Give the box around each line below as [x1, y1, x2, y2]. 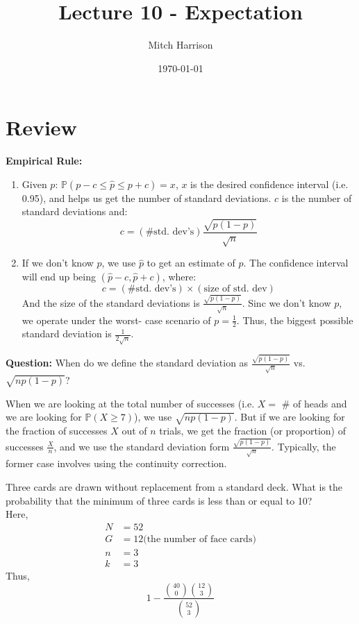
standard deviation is [22, 326, 112, 341]
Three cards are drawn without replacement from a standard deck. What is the [6, 480, 343, 494]
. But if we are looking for [234, 410, 345, 424]
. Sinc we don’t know [242, 295, 331, 310]
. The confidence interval [243, 255, 349, 270]
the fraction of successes [6, 423, 108, 438]
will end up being [22, 269, 96, 283]
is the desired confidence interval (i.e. [190, 176, 349, 191]
